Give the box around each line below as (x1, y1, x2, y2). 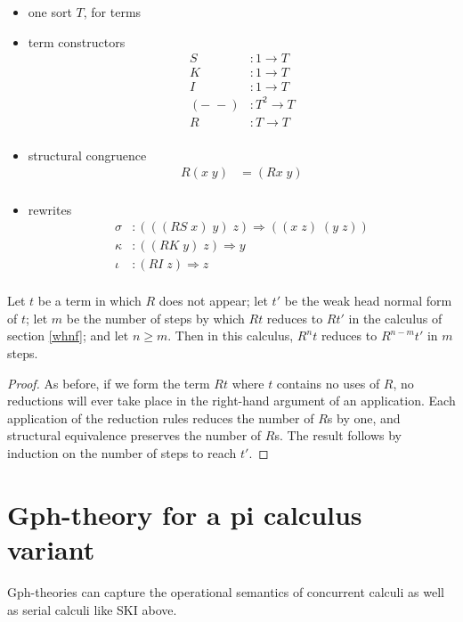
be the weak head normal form (284, 291, 452, 310)
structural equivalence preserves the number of (7, 426, 262, 445)
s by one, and (327, 408, 401, 427)
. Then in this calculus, (167, 326, 294, 345)
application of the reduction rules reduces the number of (7, 408, 314, 427)
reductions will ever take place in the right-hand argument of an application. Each (7, 391, 456, 410)
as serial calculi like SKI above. (7, 600, 177, 618)
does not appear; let (158, 291, 268, 310)
